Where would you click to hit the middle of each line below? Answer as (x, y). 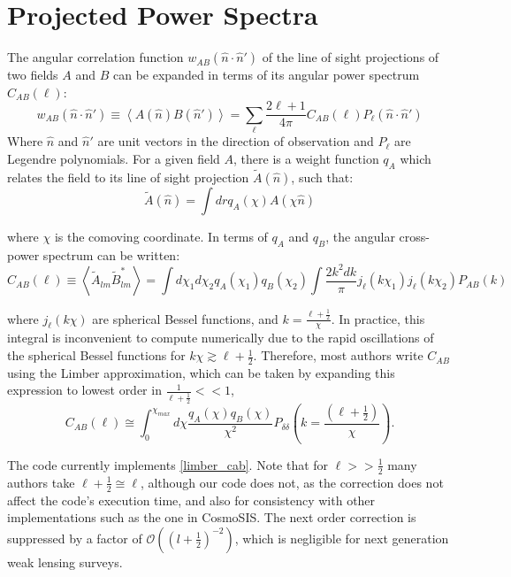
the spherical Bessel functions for (96, 355)
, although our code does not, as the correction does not (292, 482)
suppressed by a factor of (75, 538)
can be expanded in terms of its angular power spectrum (267, 75)
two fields (33, 75)
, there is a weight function (306, 158)
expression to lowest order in (84, 390)
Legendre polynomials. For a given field (114, 158)
